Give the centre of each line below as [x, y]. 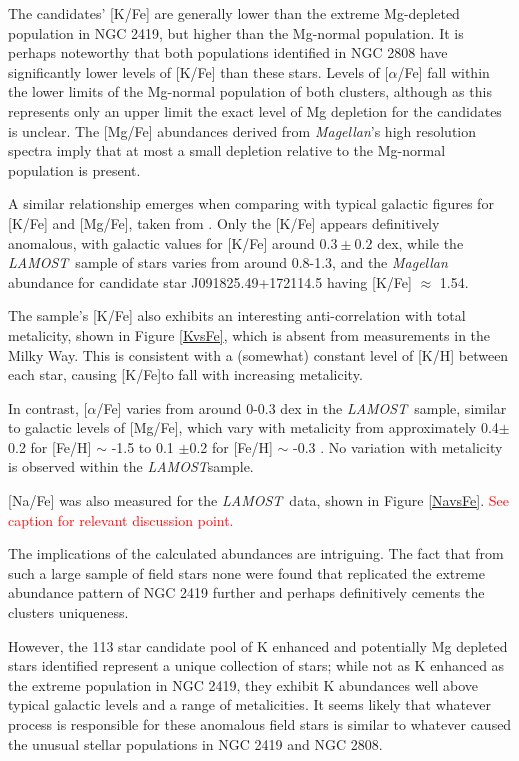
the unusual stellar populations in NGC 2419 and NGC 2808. [195, 743]
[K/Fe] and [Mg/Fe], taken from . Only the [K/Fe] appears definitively [224, 222]
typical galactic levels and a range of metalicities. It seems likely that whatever [249, 704]
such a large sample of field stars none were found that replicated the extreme [246, 572]
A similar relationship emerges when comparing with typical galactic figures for [251, 203]
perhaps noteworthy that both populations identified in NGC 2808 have [228, 52]
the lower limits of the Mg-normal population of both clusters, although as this [250, 91]
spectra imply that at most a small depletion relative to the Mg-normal [227, 150]
